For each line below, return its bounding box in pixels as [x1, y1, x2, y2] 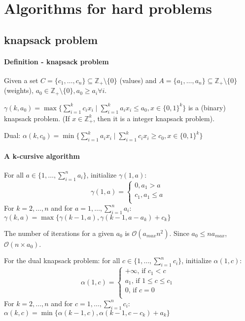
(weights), [4, 85, 34, 95]
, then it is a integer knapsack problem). [93, 113, 215, 123]
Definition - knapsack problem [4, 56, 109, 66]
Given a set [4, 75, 38, 85]
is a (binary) [188, 102, 226, 112]
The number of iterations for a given [4, 228, 114, 238]
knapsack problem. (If [4, 113, 70, 123]
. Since [169, 228, 189, 238]
